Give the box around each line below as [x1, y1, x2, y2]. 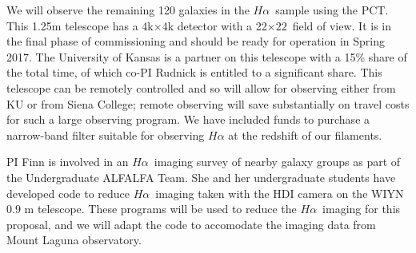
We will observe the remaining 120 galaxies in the [6, 2, 250, 18]
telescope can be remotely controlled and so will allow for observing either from [6, 79, 396, 96]
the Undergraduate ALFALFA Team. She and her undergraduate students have [6, 168, 396, 185]
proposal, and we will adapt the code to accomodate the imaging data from [6, 215, 376, 232]
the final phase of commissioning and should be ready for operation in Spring [6, 33, 386, 49]
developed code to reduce [6, 184, 130, 201]
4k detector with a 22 [162, 17, 267, 34]
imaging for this [322, 200, 401, 217]
